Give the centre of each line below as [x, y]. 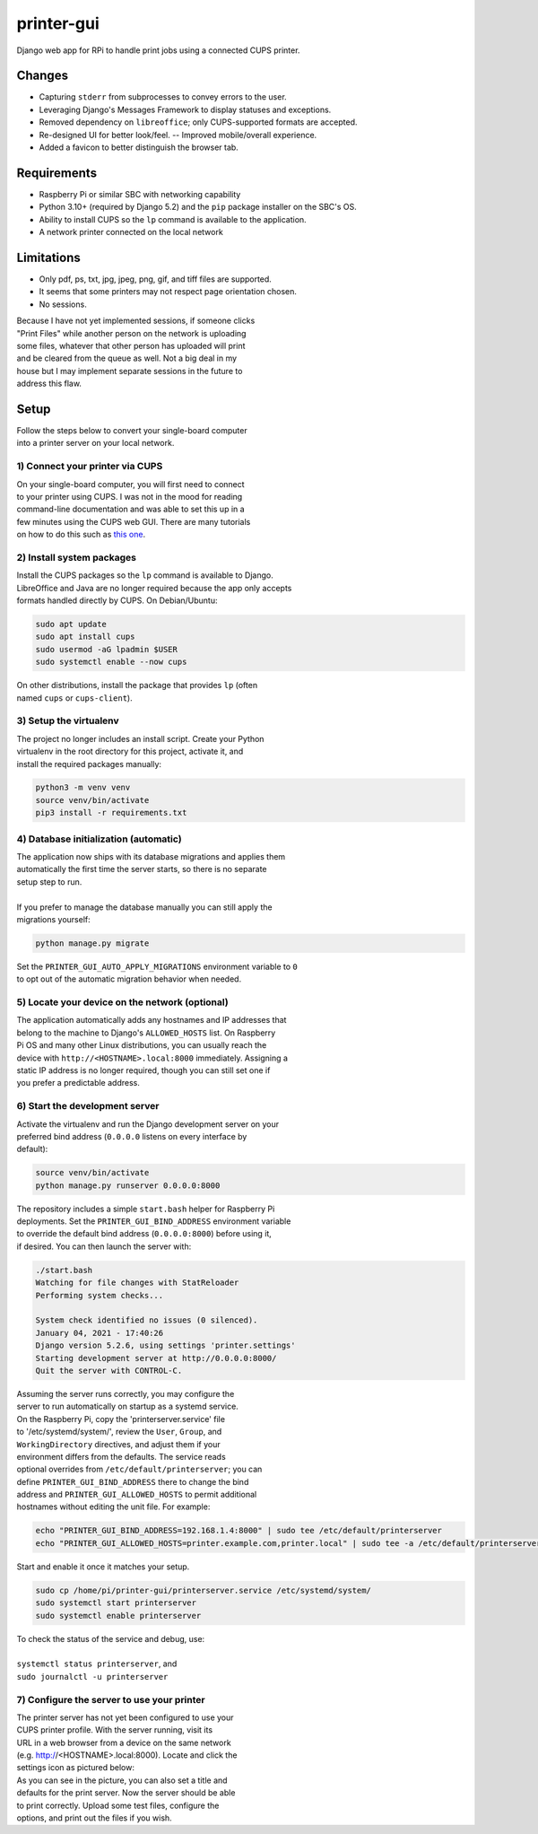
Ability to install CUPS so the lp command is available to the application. [173, 219]
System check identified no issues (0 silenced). [147, 1320]
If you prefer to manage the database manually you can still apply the [144, 907]
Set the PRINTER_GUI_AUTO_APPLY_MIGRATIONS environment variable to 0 [157, 966]
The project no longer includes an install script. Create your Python [140, 738]
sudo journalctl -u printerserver [92, 1677]
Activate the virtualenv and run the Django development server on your [148, 1124]
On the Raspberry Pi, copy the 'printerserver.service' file [121, 1419]
